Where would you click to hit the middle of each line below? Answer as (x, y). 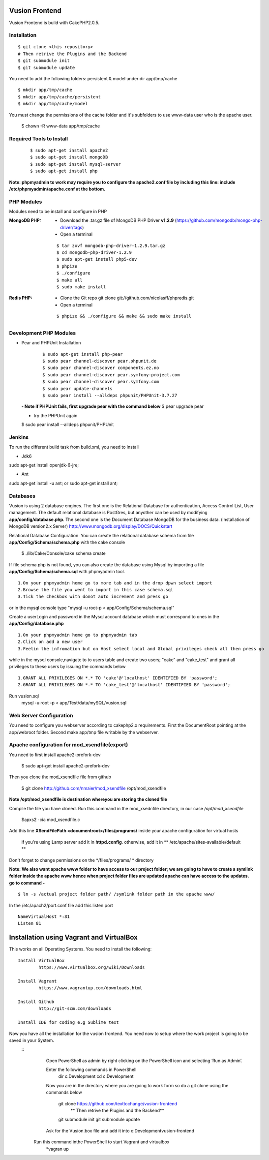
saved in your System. (31, 1040)
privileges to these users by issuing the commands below (67, 667)
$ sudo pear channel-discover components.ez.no (101, 368)
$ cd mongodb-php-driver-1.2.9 (94, 252)
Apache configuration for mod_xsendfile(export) (69, 745)
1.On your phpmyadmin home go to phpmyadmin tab (77, 635)
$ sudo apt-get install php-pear (83, 354)
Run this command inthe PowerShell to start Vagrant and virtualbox (102, 1142)
